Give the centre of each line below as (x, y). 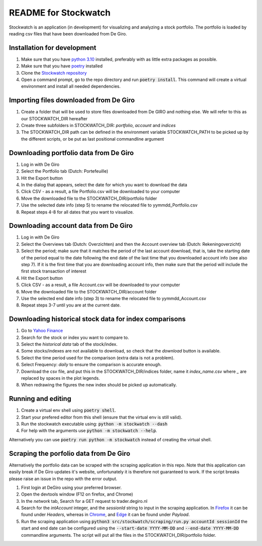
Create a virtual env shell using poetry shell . (69, 410)
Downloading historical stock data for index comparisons (97, 319)
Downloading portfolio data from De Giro (71, 153)
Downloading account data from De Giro (71, 226)
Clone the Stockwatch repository (54, 73)
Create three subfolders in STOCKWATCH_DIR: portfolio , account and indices (98, 126)
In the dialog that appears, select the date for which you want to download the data (104, 185)
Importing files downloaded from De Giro (72, 100)
